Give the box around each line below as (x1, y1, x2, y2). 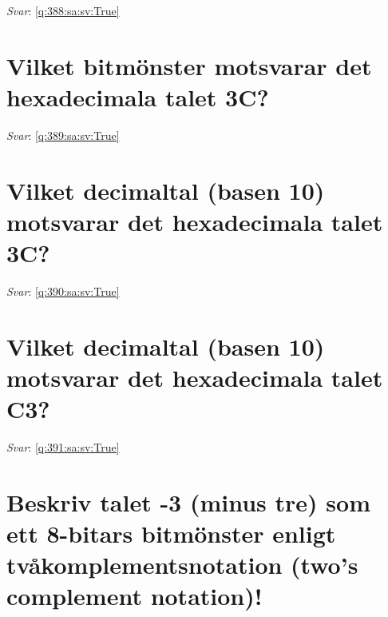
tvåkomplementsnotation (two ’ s (6, 548, 358, 581)
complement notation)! (6, 579, 263, 612)
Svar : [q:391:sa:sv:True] (6, 439, 120, 456)
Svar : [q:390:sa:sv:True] (6, 283, 120, 299)
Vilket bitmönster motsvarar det (6, 49, 372, 82)
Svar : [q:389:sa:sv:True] (6, 126, 120, 143)
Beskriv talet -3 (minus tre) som (6, 485, 370, 518)
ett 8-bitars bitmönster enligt (6, 517, 336, 550)
